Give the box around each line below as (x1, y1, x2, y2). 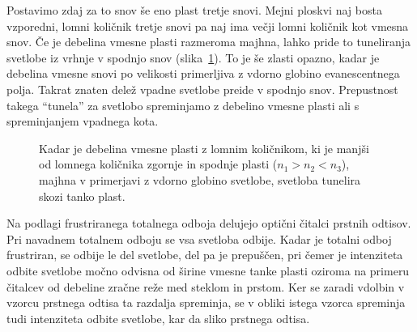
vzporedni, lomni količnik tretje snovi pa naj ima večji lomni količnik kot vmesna (6, 17, 409, 34)
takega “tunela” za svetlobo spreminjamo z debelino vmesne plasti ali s (6, 96, 360, 113)
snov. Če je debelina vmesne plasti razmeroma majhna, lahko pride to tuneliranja (6, 33, 411, 50)
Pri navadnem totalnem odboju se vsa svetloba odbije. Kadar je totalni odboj (6, 230, 392, 247)
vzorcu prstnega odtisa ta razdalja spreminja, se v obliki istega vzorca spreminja (6, 294, 406, 311)
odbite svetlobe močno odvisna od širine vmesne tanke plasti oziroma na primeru (6, 262, 410, 279)
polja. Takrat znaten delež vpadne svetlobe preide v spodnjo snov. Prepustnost (6, 80, 398, 97)
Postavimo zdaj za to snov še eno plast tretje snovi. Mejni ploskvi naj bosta (6, 2, 382, 18)
